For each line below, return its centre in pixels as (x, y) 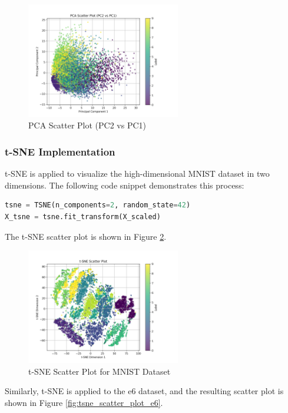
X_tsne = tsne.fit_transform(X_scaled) (83, 217)
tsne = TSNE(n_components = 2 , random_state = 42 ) (98, 205)
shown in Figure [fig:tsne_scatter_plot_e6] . (84, 402)
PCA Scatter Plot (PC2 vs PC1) (87, 125)
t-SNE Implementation (60, 151)
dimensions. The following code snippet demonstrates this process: (125, 185)
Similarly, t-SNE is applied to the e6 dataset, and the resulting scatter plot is (144, 391)
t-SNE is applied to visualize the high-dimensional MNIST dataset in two (137, 174)
